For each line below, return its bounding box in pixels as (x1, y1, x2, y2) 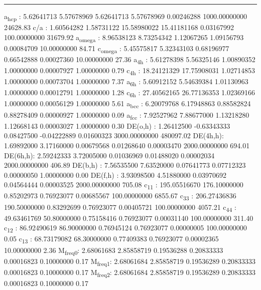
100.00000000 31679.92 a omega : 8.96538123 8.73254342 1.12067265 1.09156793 (4, 32, 244, 44)
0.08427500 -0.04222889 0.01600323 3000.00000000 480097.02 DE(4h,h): (4, 130, 224, 141)
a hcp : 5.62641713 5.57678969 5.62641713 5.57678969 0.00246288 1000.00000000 (4, 11, 247, 23)
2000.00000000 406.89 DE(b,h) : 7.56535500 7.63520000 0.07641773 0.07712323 (4, 160, 246, 170)
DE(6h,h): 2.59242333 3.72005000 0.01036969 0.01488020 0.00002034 (4, 150, 215, 160)
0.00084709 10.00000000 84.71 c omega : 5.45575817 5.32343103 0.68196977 (4, 43, 229, 55)
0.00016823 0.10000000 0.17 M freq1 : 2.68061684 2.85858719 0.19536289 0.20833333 (4, 255, 255, 267)
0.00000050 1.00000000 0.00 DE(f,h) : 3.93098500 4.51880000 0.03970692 (4, 169, 226, 180)
